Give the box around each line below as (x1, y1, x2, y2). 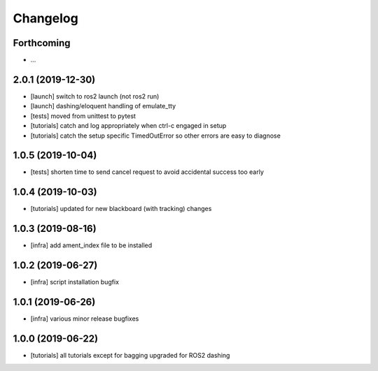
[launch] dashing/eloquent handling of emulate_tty (30, 102, 176, 110)
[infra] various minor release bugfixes (30, 314, 139, 323)
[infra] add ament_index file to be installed (30, 241, 153, 249)
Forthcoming (13, 37, 71, 49)
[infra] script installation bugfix (30, 278, 119, 286)
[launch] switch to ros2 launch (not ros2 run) (30, 92, 160, 101)
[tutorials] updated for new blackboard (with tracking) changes (30, 205, 212, 213)
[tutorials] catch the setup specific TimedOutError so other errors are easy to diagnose (30, 131, 281, 140)
